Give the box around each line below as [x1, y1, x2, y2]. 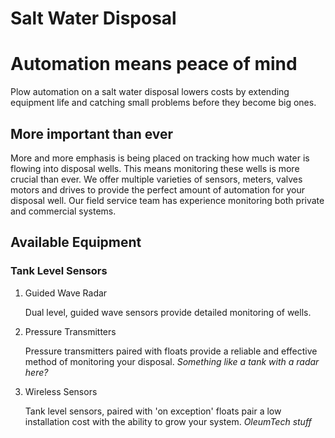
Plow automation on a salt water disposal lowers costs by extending [10, 86, 290, 98]
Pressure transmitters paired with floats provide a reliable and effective [24, 345, 318, 357]
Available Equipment [10, 234, 142, 251]
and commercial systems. [10, 205, 117, 217]
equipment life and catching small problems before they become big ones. [10, 97, 317, 109]
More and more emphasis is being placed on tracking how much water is [10, 152, 310, 164]
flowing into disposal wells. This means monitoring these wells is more [10, 162, 300, 174]
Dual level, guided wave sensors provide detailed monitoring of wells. [24, 306, 312, 318]
